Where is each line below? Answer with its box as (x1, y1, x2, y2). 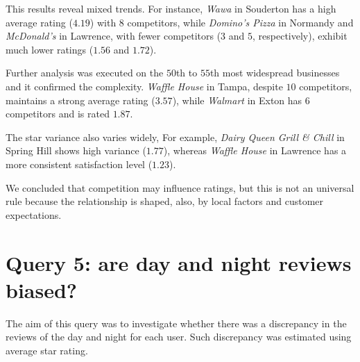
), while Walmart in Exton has (172, 92, 302, 107)
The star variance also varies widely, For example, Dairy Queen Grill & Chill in (6, 129, 345, 144)
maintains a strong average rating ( (6, 92, 155, 107)
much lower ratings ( (6, 42, 94, 56)
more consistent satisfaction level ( (6, 156, 153, 171)
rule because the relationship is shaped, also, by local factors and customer (6, 194, 324, 208)
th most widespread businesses (209, 65, 340, 80)
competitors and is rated (6, 106, 110, 121)
